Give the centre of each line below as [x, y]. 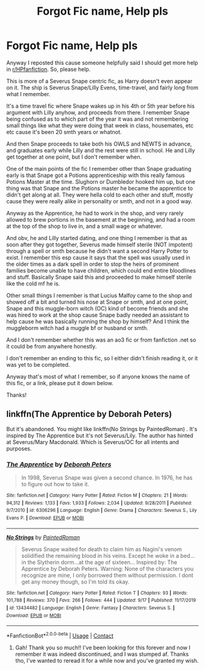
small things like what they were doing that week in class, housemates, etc [100, 125]
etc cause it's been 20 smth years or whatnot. [64, 132]
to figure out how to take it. [55, 484]
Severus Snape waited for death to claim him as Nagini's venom [101, 549]
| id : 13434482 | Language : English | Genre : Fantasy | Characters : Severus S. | [91, 608]
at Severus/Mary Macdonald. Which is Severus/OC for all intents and [93, 442]
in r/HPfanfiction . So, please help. [49, 69]
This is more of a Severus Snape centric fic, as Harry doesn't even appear [99, 81]
